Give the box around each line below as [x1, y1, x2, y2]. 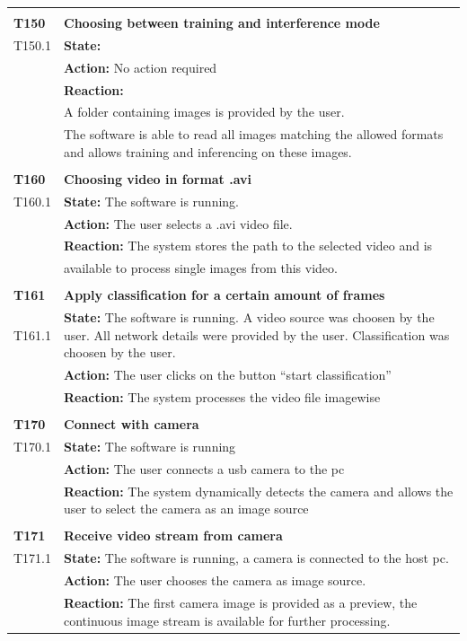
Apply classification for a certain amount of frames [64, 285, 385, 304]
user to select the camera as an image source [64, 499, 309, 518]
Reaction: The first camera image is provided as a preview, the [64, 593, 418, 611]
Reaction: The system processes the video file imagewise [64, 388, 381, 407]
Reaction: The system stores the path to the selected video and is [64, 236, 433, 255]
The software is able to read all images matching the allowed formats [64, 125, 444, 144]
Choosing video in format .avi [64, 169, 252, 188]
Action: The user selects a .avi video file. [64, 214, 293, 233]
